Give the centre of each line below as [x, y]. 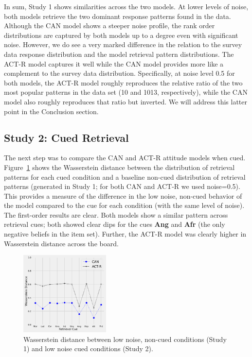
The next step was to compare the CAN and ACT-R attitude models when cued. [125, 158]
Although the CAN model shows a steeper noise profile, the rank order [109, 25]
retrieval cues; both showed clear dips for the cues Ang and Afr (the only [115, 224]
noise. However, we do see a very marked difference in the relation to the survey [123, 44]
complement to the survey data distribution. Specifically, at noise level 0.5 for [119, 73]
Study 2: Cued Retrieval [66, 137]
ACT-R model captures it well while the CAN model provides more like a [114, 63]
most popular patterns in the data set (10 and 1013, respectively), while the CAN [126, 92]
